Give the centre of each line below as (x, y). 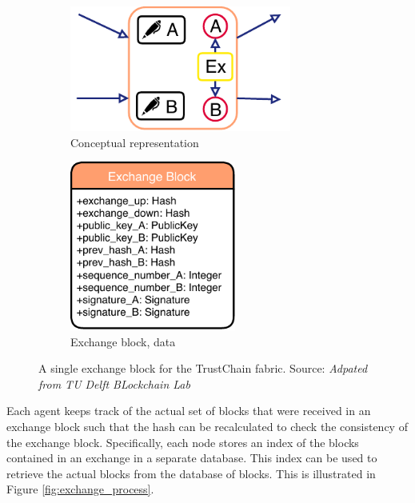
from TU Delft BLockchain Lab (114, 383)
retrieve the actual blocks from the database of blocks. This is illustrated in (191, 473)
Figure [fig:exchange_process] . (80, 489)
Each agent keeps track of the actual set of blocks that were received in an (189, 411)
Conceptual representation (135, 142)
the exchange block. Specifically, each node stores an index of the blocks (183, 442)
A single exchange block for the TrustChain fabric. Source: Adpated (203, 368)
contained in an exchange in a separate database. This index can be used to (192, 458)
